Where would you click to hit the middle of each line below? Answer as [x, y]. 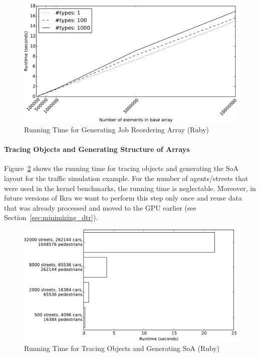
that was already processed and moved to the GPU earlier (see [100, 207]
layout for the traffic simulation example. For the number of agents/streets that [126, 178]
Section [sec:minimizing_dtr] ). [51, 217]
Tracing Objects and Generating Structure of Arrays [97, 149]
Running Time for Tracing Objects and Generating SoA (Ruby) [122, 348]
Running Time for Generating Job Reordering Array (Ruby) [117, 130]
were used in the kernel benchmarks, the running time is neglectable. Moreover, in [130, 188]
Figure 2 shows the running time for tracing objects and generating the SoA [121, 168]
